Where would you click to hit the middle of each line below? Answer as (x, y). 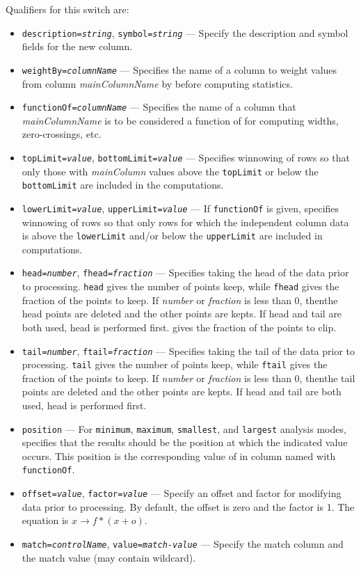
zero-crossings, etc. (62, 134)
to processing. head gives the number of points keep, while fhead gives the (180, 286)
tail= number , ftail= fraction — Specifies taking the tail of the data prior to (188, 350)
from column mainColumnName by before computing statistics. (157, 83)
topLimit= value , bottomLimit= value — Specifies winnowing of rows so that (186, 157)
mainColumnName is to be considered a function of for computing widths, (180, 120)
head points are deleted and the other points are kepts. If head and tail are (182, 314)
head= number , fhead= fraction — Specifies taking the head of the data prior (185, 272)
